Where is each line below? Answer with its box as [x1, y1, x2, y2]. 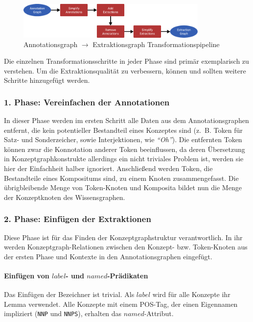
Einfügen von [4, 270, 49, 280]
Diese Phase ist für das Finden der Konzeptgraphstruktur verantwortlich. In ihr [4, 232, 243, 242]
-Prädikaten [107, 270, 148, 280]
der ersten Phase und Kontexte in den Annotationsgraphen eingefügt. [4, 251, 212, 261]
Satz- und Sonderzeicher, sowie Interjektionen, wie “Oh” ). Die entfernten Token [4, 134, 242, 145]
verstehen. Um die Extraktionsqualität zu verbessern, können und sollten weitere [4, 65, 246, 75]
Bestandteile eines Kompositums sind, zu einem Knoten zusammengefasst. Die [4, 173, 239, 183]
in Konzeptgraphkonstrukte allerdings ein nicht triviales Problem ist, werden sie [4, 153, 244, 164]
